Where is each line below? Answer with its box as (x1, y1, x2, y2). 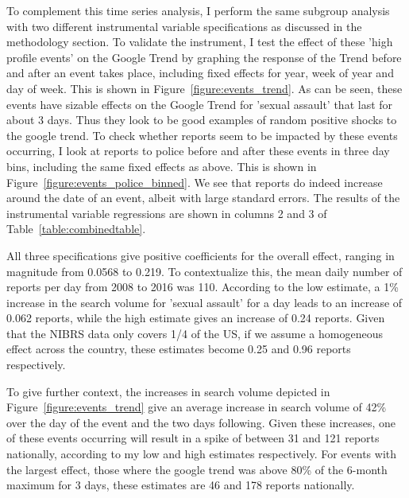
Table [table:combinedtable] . (6, 220, 146, 237)
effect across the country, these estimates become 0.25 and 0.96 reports (6, 340, 351, 357)
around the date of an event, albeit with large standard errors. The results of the (6, 189, 400, 206)
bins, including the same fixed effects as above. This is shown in (6, 158, 317, 174)
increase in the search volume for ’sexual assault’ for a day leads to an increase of (6, 294, 403, 310)
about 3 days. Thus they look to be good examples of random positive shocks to (6, 111, 397, 128)
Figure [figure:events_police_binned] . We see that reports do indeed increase (6, 173, 383, 190)
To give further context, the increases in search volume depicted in (6, 383, 330, 399)
